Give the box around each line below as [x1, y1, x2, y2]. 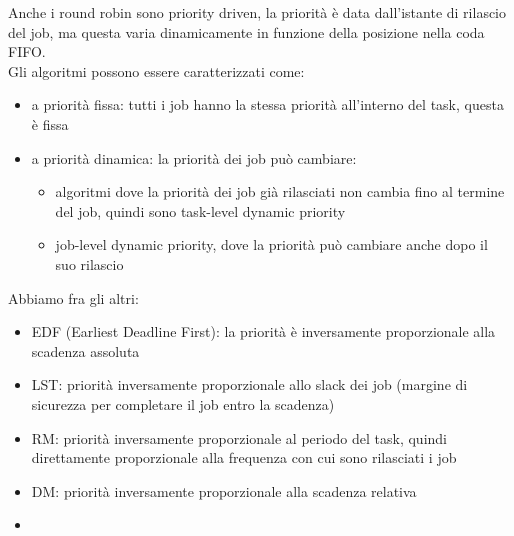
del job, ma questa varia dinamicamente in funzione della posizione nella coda [8, 21, 485, 42]
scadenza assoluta [31, 340, 140, 361]
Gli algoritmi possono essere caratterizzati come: [8, 60, 305, 81]
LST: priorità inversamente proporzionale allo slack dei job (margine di [31, 374, 468, 395]
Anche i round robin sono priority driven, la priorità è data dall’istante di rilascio [8, 2, 507, 22]
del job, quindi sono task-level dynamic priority [55, 200, 346, 221]
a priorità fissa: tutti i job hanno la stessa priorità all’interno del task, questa [31, 94, 504, 115]
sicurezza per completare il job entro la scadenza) [31, 393, 335, 414]
